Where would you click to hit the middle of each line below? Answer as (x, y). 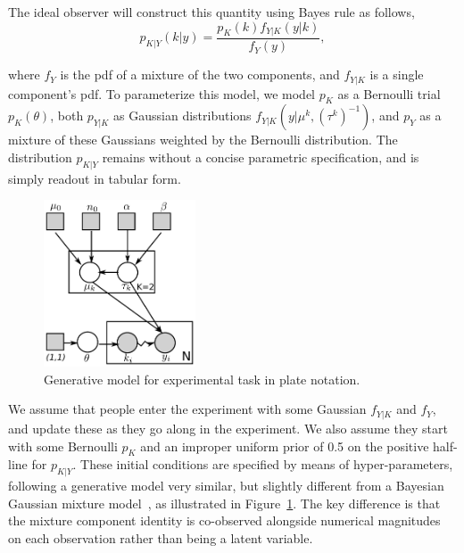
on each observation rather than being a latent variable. (161, 537)
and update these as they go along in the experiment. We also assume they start (228, 428)
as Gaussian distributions (182, 116)
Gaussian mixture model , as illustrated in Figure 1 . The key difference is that (224, 503)
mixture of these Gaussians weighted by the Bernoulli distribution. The (203, 140)
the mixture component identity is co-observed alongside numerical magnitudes (224, 520)
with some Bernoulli (63, 446)
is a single (397, 74)
